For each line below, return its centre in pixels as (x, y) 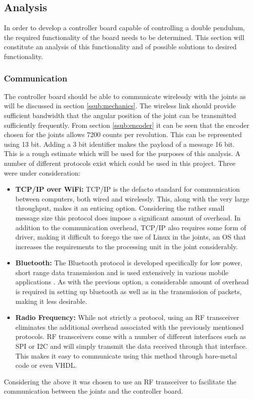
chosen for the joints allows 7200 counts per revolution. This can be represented (123, 134)
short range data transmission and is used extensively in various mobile (122, 272)
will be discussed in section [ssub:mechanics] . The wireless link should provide (120, 106)
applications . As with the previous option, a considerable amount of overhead (132, 282)
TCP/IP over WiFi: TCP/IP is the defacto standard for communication (127, 189)
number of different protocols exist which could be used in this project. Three (120, 163)
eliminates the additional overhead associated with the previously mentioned (130, 327)
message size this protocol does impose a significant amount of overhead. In (128, 217)
